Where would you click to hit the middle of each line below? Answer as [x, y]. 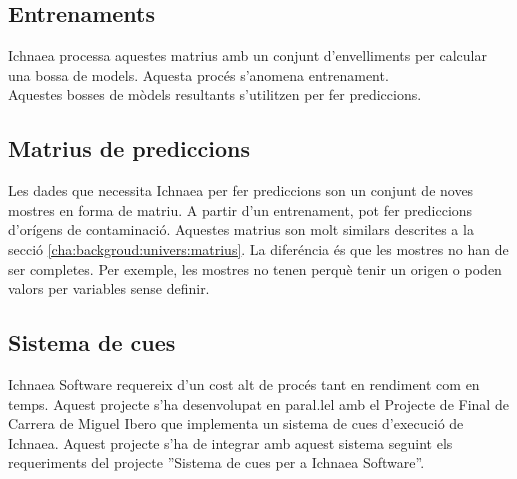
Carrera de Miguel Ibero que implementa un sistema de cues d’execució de [236, 423]
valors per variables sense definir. [109, 288]
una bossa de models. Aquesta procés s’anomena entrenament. [198, 74]
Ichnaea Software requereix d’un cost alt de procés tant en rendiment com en [244, 383]
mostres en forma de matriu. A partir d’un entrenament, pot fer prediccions [240, 209]
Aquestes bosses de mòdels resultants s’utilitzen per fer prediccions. [215, 94]
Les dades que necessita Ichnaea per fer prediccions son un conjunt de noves [241, 190]
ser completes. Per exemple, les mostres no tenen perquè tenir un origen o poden [255, 268]
